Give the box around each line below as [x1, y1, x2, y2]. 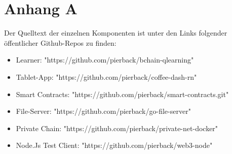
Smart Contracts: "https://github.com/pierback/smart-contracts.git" [16, 88, 229, 99]
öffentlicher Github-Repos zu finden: [4, 37, 117, 48]
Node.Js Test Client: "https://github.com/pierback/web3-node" [16, 140, 213, 150]
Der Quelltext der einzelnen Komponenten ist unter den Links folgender [4, 27, 227, 38]
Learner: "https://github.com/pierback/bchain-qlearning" [16, 54, 194, 65]
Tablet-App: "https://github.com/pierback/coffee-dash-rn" [16, 71, 197, 82]
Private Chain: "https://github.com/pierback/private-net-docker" [16, 122, 218, 133]
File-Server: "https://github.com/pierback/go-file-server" [16, 106, 191, 116]
